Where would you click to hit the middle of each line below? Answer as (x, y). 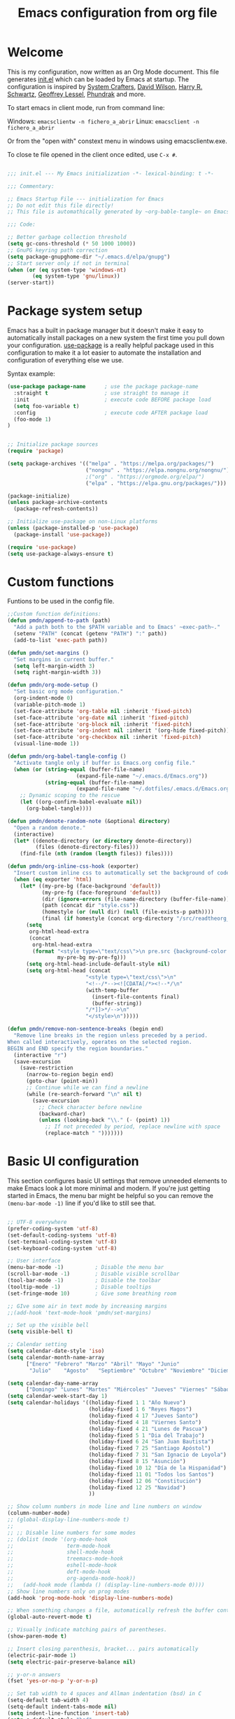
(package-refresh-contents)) (56, 509)
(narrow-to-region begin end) (70, 1075)
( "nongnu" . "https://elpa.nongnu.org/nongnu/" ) (157, 470)
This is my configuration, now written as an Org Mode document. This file (113, 72)
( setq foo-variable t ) (47, 406)
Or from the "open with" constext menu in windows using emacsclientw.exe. (117, 141)
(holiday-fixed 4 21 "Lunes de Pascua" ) (148, 1429)
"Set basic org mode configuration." (69, 692)
